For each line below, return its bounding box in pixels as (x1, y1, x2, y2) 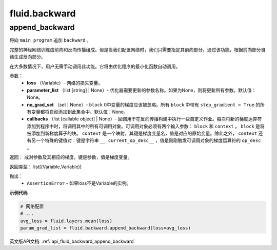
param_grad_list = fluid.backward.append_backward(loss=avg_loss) (20, 225, 191, 231)
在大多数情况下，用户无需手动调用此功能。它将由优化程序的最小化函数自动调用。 (9, 63, 181, 69)
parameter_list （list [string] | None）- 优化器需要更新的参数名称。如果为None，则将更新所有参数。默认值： (27, 87, 256, 93)
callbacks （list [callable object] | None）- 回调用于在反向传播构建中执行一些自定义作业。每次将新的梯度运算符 (27, 116, 262, 122)
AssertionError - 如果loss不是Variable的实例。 (27, 180, 131, 186)
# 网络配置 (20, 203, 44, 209)
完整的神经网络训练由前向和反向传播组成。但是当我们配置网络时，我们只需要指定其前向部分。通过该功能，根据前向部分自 (9, 46, 266, 52)
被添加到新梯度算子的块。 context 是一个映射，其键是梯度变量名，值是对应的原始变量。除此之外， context (27, 130, 258, 136)
